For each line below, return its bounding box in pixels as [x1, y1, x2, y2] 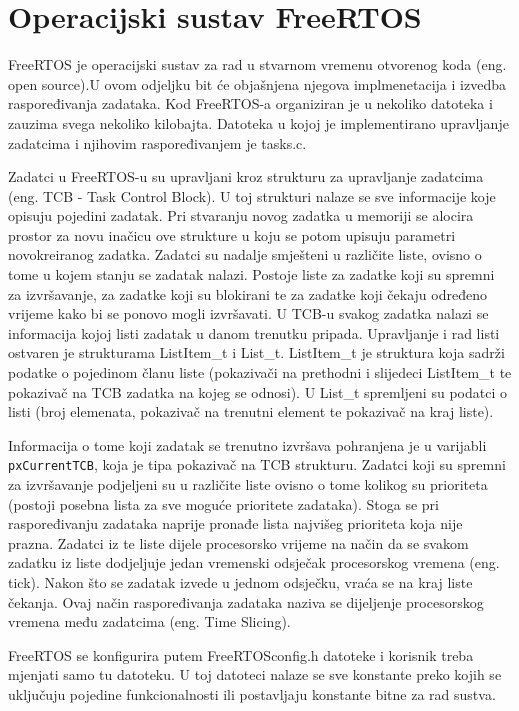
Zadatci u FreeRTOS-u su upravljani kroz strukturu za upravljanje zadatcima [8, 166, 484, 187]
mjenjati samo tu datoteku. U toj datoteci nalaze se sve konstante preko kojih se [8, 664, 502, 685]
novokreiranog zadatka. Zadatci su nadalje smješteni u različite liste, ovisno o [8, 244, 482, 265]
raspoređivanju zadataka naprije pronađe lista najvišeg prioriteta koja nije [8, 513, 463, 534]
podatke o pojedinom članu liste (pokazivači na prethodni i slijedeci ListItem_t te [8, 362, 512, 383]
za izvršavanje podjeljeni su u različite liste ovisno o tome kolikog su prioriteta [8, 474, 488, 495]
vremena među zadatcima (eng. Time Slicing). [8, 611, 291, 632]
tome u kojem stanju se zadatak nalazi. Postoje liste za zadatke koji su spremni [8, 264, 495, 285]
